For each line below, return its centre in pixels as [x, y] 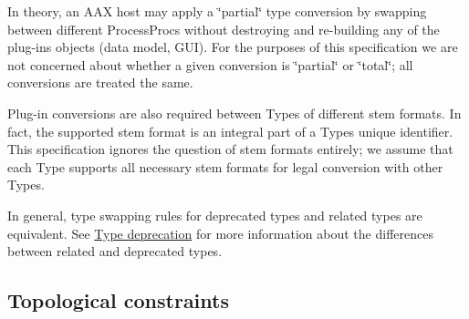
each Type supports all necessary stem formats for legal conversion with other [225, 166]
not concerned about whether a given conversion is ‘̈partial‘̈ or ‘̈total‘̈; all [210, 64]
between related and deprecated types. [115, 251]
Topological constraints [118, 300]
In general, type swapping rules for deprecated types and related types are [215, 215]
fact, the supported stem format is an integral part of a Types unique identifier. [230, 131]
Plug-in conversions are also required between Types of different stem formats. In [234, 113]
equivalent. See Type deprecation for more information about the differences [220, 233]
